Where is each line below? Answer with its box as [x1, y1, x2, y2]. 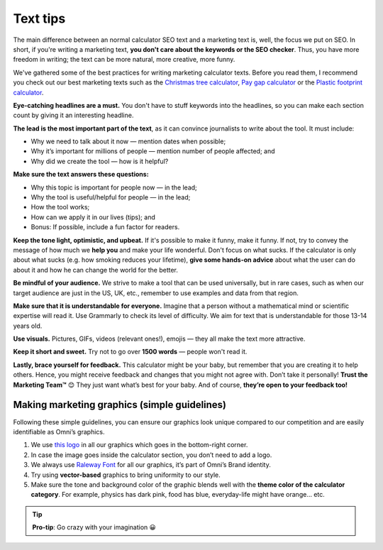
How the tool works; [30, 203, 90, 211]
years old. [13, 321, 43, 330]
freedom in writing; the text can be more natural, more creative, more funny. [13, 55, 235, 64]
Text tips [13, 11, 66, 26]
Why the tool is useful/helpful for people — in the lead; [30, 193, 191, 202]
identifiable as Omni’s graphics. [13, 427, 105, 436]
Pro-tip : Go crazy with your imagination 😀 [32, 523, 156, 532]
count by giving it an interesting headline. [13, 111, 134, 120]
